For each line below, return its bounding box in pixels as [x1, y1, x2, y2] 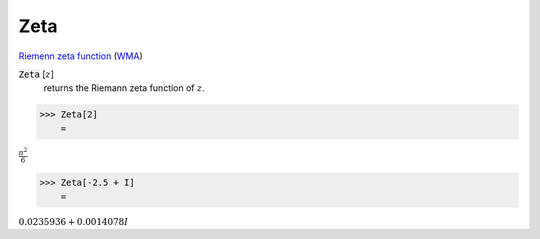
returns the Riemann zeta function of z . [43, 82, 205, 94]
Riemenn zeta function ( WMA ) [18, 50, 144, 62]
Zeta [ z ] [18, 68, 55, 80]
